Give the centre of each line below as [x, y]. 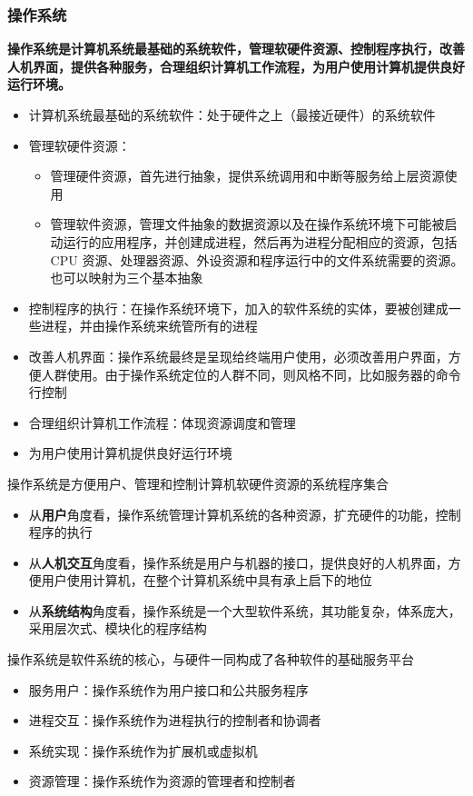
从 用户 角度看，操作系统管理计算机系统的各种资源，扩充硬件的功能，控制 [245, 514]
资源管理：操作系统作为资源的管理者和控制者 [162, 781]
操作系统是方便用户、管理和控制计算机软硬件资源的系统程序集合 [198, 483]
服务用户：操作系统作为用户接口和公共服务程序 [168, 689]
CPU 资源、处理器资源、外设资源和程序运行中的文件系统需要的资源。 [257, 259]
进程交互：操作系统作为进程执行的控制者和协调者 [175, 720]
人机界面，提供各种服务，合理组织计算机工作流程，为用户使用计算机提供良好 [236, 66]
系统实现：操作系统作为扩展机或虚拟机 [143, 750]
